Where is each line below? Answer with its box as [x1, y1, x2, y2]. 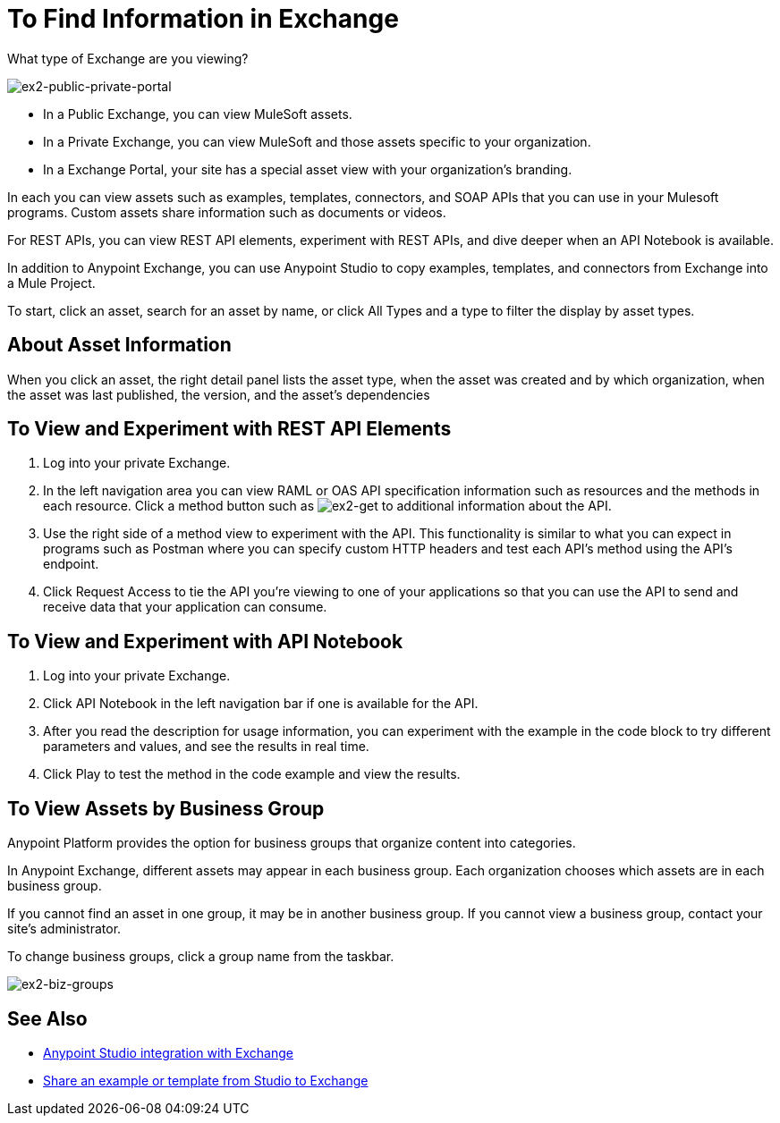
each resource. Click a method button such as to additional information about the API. [43, 498, 612, 514]
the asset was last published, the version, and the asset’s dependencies [7, 386, 430, 402]
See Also [7, 1007, 88, 1030]
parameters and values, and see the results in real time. [43, 739, 369, 755]
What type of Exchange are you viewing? [7, 50, 249, 66]
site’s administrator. [7, 921, 122, 937]
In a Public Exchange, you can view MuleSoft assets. [43, 106, 352, 122]
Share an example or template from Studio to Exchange [43, 1072, 369, 1088]
